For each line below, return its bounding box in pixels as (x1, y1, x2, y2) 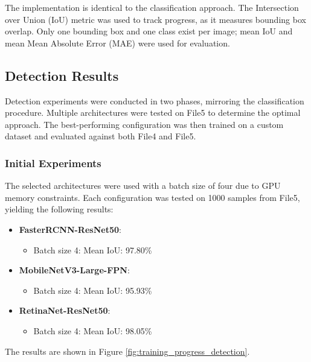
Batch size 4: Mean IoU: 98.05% (33, 324, 152, 337)
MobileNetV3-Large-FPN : (19, 264, 130, 276)
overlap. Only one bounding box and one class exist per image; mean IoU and (5, 25, 293, 37)
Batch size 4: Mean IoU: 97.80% (33, 243, 152, 256)
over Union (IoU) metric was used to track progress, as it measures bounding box (5, 13, 306, 25)
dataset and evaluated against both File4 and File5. (5, 130, 196, 142)
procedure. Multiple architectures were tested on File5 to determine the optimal (5, 106, 301, 119)
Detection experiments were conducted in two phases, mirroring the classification (5, 94, 304, 107)
